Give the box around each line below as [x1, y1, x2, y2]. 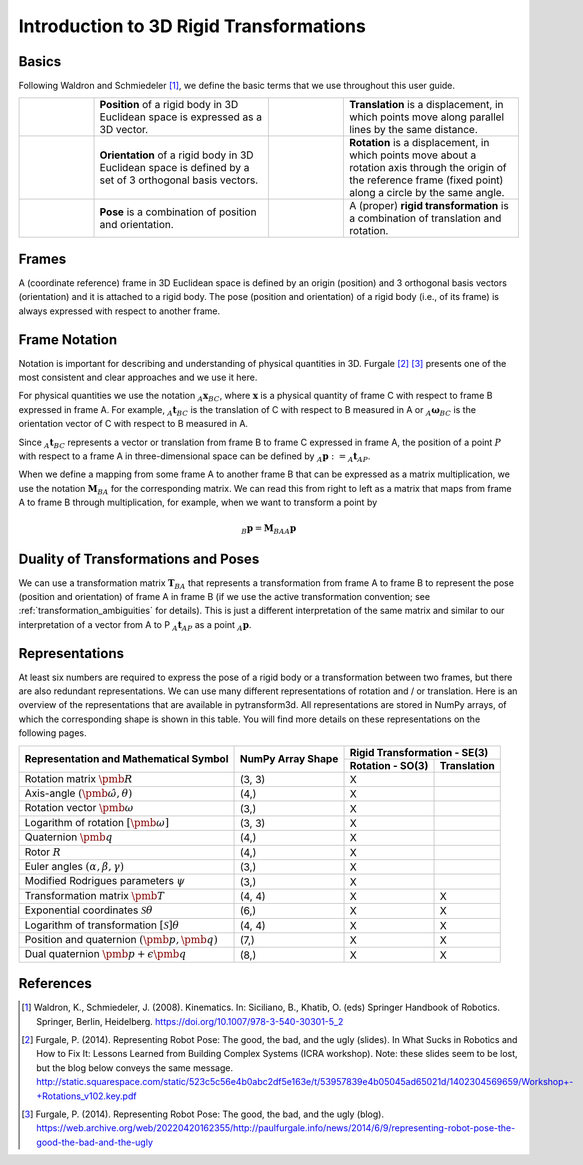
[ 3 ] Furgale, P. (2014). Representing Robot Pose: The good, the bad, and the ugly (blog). [21, 1108, 385, 1120]
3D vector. [99, 123, 149, 137]
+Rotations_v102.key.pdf [36, 1090, 137, 1102]
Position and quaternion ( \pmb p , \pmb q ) [24, 932, 219, 946]
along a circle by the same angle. [349, 186, 505, 200]
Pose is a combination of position [99, 205, 257, 219]
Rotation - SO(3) [349, 758, 429, 772]
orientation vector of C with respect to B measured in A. [18, 418, 249, 430]
